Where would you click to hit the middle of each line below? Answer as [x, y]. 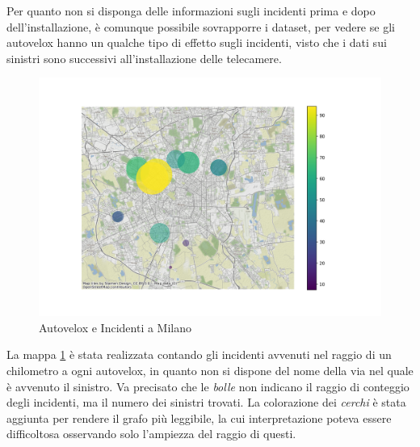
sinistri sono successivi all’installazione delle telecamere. [144, 58]
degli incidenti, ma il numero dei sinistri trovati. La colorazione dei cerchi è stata [206, 402]
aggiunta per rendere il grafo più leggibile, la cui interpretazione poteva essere [199, 417]
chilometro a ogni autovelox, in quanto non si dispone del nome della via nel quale [210, 370]
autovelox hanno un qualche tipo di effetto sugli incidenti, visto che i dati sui [197, 42]
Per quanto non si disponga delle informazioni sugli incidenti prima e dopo [191, 11]
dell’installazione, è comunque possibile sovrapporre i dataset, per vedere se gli [201, 26]
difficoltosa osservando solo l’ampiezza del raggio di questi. [151, 434]
